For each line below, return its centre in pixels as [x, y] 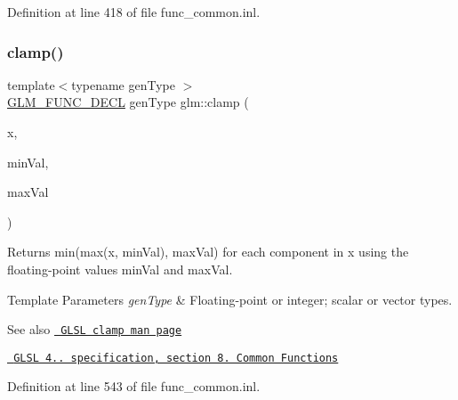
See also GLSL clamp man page [95, 329]
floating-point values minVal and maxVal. [120, 269]
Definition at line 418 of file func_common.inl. [134, 12]
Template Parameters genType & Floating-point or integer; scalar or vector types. [230, 299]
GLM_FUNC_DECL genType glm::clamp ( [128, 102]
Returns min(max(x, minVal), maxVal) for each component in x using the [208, 252]
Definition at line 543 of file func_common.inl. [134, 386]
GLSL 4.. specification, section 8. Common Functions [176, 358]
